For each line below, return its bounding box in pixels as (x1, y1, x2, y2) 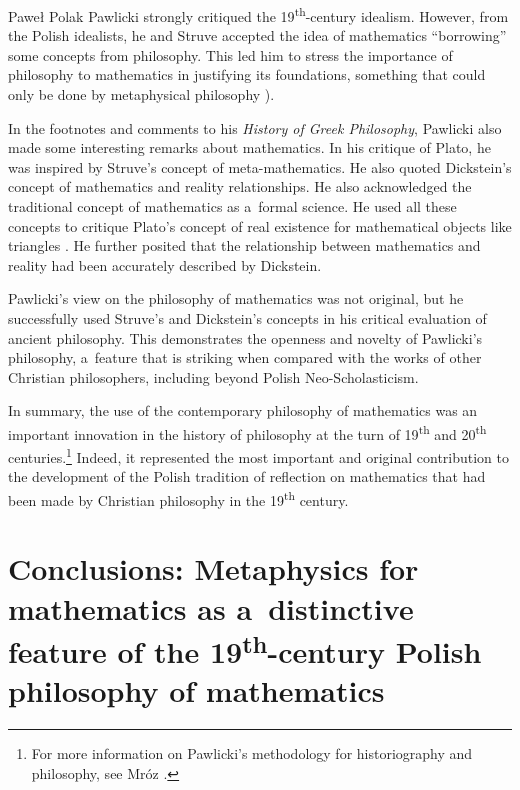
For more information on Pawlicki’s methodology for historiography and (31, 743, 473, 764)
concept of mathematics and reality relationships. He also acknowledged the (8, 176, 472, 197)
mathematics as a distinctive (8, 587, 414, 628)
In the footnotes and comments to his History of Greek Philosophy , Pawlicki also (8, 117, 502, 138)
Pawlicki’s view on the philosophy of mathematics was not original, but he (8, 288, 464, 309)
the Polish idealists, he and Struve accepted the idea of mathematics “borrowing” (8, 25, 507, 46)
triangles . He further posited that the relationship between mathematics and (8, 235, 481, 256)
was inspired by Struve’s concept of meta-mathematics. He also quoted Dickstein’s (8, 156, 512, 177)
